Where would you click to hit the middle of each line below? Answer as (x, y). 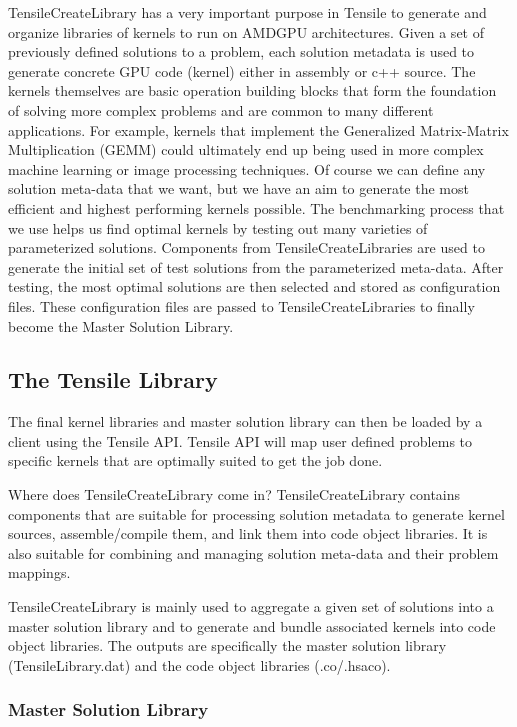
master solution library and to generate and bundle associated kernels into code (252, 625)
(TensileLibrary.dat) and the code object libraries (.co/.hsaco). (199, 664)
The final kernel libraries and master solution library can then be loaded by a (245, 421)
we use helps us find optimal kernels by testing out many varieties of (218, 227)
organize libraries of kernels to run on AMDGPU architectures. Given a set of (246, 31)
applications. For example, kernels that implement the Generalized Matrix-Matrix (258, 129)
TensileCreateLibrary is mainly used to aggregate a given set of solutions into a (251, 606)
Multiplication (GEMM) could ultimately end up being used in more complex (246, 149)
